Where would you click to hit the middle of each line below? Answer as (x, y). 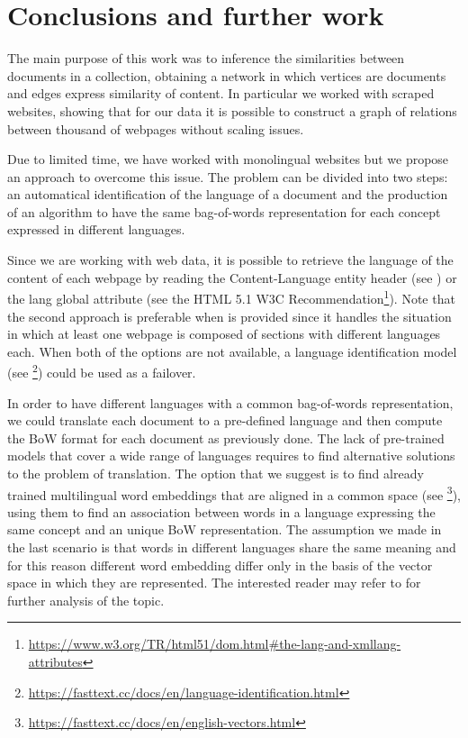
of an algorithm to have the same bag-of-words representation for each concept (224, 211)
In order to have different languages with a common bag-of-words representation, (230, 402)
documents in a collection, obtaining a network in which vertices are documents (227, 75)
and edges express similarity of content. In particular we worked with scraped (221, 93)
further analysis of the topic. (86, 600)
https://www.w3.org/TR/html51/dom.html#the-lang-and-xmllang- (215, 644)
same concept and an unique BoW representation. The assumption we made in (225, 529)
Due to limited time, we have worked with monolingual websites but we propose (228, 159)
